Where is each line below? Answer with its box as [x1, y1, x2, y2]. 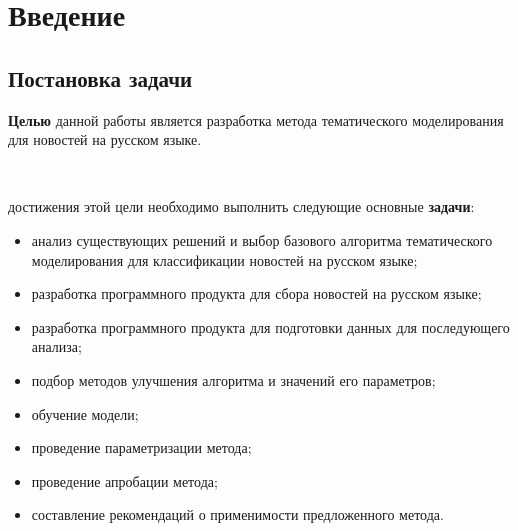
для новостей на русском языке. [8, 129, 202, 150]
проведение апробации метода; [31, 470, 218, 491]
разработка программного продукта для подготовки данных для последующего [31, 316, 510, 337]
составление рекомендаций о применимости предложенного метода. [31, 504, 444, 525]
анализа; [31, 336, 82, 357]
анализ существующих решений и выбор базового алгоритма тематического [31, 229, 493, 250]
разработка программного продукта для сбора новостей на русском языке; [31, 283, 482, 304]
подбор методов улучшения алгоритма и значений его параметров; [31, 369, 436, 390]
